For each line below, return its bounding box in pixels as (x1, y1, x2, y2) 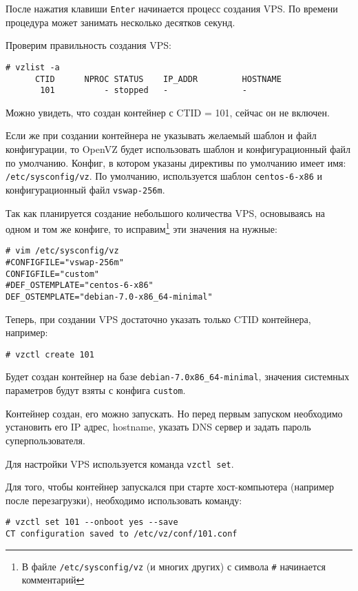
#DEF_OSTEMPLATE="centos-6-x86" (6, 280, 154, 291)
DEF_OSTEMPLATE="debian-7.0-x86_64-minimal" (6, 291, 213, 302)
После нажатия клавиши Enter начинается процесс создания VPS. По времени (6, 1, 338, 15)
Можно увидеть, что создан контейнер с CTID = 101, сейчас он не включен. (6, 105, 330, 119)
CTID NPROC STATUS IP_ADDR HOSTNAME (34, 74, 282, 84)
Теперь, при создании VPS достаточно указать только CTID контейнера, (6, 311, 311, 326)
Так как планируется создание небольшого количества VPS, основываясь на (6, 205, 325, 220)
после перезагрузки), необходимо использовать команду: (6, 493, 242, 507)
